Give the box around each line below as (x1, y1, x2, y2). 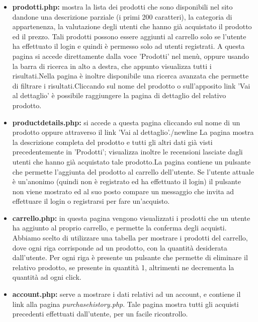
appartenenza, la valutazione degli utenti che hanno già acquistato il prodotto (12, 21, 252, 32)
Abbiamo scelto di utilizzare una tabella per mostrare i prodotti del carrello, (12, 232, 248, 243)
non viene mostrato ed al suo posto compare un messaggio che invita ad (12, 186, 234, 196)
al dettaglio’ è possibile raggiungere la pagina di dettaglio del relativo (12, 90, 226, 101)
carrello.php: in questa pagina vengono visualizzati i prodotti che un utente (12, 212, 250, 223)
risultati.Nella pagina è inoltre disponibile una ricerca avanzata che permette (12, 70, 249, 81)
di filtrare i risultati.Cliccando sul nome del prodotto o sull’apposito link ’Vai (12, 80, 250, 91)
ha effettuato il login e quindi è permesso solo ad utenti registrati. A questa (12, 41, 245, 51)
